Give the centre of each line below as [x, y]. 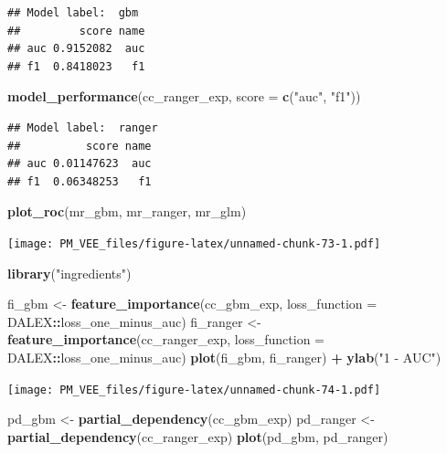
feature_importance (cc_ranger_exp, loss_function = [166, 339]
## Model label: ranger [83, 127]
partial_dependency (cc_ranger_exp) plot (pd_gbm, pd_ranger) [198, 436]
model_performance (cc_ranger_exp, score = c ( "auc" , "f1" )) [184, 96]
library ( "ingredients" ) [69, 273]
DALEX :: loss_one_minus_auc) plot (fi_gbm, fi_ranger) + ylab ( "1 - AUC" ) [224, 357]
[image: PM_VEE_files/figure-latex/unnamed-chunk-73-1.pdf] [194, 243]
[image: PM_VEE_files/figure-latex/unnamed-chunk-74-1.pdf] [194, 390]
